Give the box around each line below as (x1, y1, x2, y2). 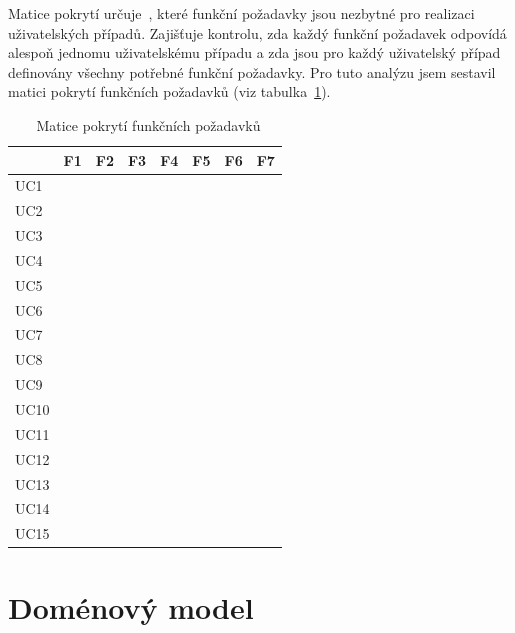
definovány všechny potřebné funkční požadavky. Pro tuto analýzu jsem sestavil (8, 61, 496, 82)
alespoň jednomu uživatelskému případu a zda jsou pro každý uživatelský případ (8, 42, 501, 63)
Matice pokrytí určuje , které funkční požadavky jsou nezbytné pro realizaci (8, 3, 475, 23)
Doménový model (8, 586, 254, 627)
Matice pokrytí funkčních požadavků (36, 114, 261, 135)
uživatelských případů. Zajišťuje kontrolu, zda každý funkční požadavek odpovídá (8, 22, 507, 43)
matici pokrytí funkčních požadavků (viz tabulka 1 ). (8, 81, 331, 102)
